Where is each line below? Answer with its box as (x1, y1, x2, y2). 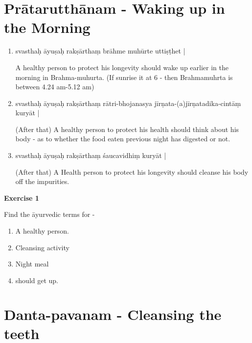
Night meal (15, 259, 49, 269)
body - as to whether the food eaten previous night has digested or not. (15, 133, 230, 144)
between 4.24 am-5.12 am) (15, 81, 94, 92)
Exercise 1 (4, 192, 39, 203)
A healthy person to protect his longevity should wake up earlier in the (15, 62, 229, 72)
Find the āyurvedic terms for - (4, 209, 95, 219)
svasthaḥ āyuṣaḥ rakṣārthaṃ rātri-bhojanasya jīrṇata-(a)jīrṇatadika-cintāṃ (15, 98, 241, 108)
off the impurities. (15, 176, 69, 186)
